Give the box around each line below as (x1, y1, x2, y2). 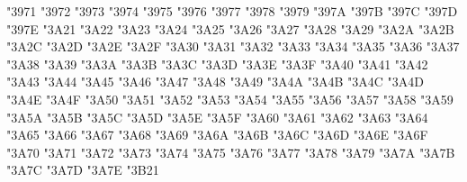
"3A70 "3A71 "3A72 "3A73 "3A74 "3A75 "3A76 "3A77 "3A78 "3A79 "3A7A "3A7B (6, 142, 455, 161)
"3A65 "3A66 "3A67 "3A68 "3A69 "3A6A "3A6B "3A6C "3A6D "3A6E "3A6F (6, 125, 428, 144)
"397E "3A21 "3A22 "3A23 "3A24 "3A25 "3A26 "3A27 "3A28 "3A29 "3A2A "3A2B (6, 19, 454, 38)
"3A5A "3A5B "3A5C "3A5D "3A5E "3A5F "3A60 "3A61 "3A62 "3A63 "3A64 (6, 107, 428, 126)
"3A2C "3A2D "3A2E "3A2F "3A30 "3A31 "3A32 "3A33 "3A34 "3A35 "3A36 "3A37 (6, 37, 460, 56)
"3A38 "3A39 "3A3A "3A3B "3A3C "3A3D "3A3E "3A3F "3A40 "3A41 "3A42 (6, 54, 428, 73)
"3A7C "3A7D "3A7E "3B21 (6, 160, 159, 179)
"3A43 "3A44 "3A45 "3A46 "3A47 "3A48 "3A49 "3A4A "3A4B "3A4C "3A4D (6, 72, 424, 91)
